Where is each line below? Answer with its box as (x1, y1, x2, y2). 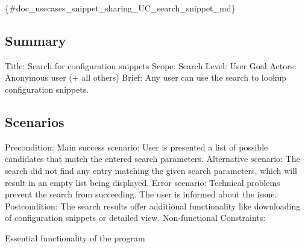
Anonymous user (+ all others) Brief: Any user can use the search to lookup (5, 71, 287, 84)
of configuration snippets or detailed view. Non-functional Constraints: (5, 211, 266, 224)
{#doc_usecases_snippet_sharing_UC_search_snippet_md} (5, 2, 236, 14)
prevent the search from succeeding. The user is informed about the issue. (5, 188, 277, 200)
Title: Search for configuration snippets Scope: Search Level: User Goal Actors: (5, 59, 297, 72)
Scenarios (5, 112, 64, 131)
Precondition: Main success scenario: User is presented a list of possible (5, 140, 268, 153)
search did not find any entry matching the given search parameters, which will (5, 164, 297, 176)
